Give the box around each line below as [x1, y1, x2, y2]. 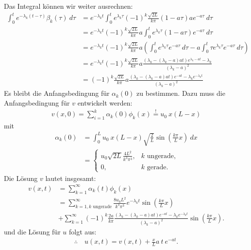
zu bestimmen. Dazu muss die [136, 88, 225, 98]
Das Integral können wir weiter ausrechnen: [4, 1, 133, 11]
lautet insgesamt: [45, 173, 96, 183]
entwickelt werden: [77, 97, 133, 107]
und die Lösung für [4, 226, 61, 236]
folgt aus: [68, 226, 97, 236]
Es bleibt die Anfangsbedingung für [4, 88, 110, 98]
